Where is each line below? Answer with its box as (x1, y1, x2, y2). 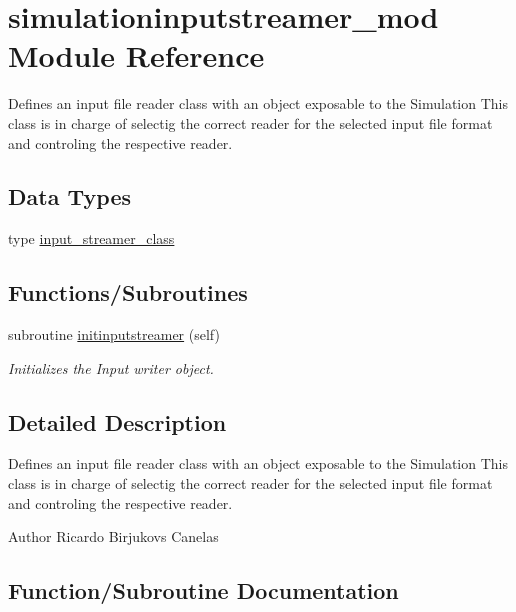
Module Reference (8, 35, 265, 76)
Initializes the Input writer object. (8, 357, 214, 378)
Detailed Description (8, 406, 227, 437)
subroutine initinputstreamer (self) (8, 324, 220, 345)
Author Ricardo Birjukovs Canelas (8, 526, 219, 547)
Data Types (8, 181, 131, 212)
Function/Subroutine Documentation (8, 575, 399, 606)
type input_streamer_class (8, 228, 175, 249)
